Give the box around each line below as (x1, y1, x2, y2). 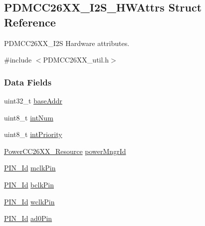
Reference (4, 14, 56, 29)
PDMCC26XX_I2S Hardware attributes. (4, 37, 130, 48)
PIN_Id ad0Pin (4, 213, 52, 223)
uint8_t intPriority (4, 129, 62, 139)
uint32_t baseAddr (4, 95, 62, 105)
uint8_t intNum (4, 112, 53, 122)
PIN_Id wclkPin (4, 196, 55, 206)
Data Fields (4, 75, 52, 88)
